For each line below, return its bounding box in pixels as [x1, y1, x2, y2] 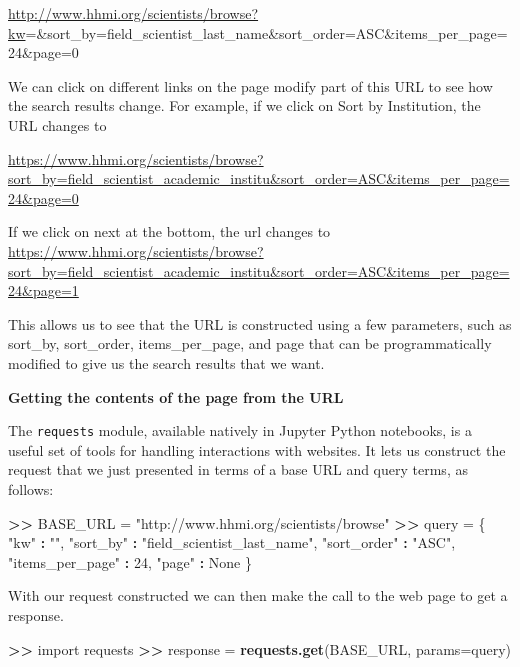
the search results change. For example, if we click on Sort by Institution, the [8, 95, 481, 116]
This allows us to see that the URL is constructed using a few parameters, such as [8, 313, 512, 334]
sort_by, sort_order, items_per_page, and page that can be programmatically [8, 333, 492, 354]
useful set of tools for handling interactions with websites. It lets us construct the [8, 439, 506, 460]
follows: [8, 478, 54, 499]
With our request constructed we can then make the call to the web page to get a [8, 585, 508, 606]
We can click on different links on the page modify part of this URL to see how [8, 75, 493, 96]
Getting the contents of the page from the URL [8, 386, 344, 407]
